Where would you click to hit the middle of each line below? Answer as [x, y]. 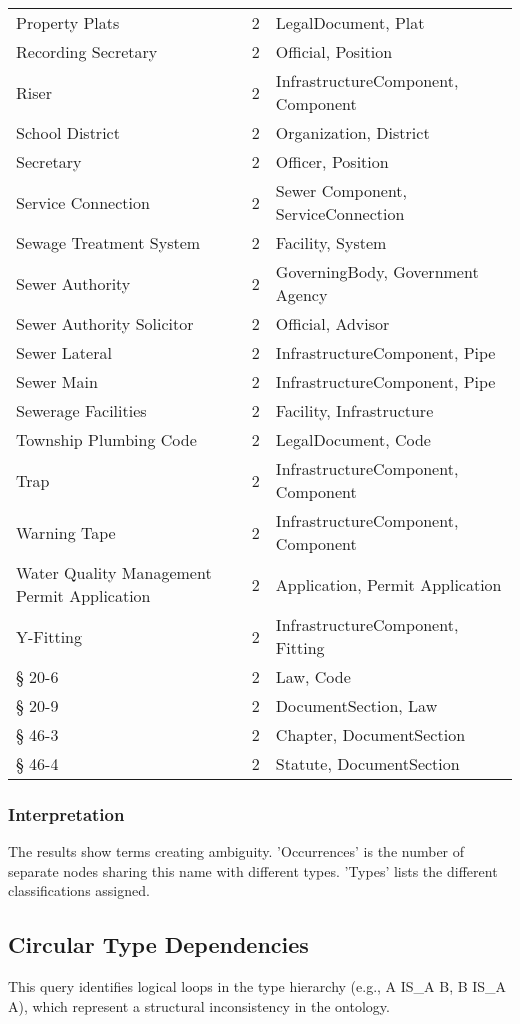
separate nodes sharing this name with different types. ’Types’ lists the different [253, 870]
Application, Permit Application [388, 584]
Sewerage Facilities [81, 410]
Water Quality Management [114, 572]
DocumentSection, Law [356, 705]
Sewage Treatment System [108, 242]
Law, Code [313, 676]
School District [68, 132]
